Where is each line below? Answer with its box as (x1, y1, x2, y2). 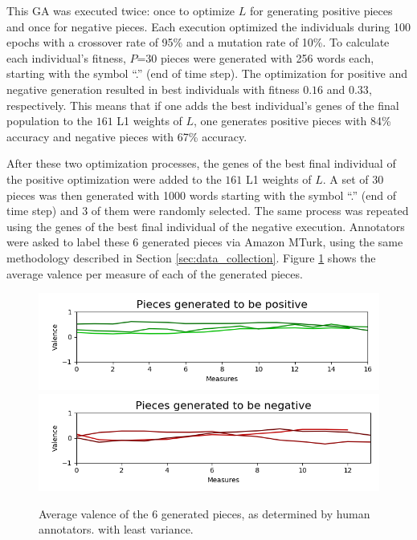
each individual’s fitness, (6, 49, 126, 66)
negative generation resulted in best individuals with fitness (6, 80, 300, 97)
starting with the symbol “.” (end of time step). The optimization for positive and (6, 65, 407, 82)
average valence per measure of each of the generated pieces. (6, 265, 303, 282)
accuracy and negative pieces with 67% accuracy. (6, 128, 247, 144)
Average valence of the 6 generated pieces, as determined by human (39, 505, 370, 522)
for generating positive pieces (249, 2, 393, 18)
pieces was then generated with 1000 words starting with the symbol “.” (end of (6, 186, 397, 203)
